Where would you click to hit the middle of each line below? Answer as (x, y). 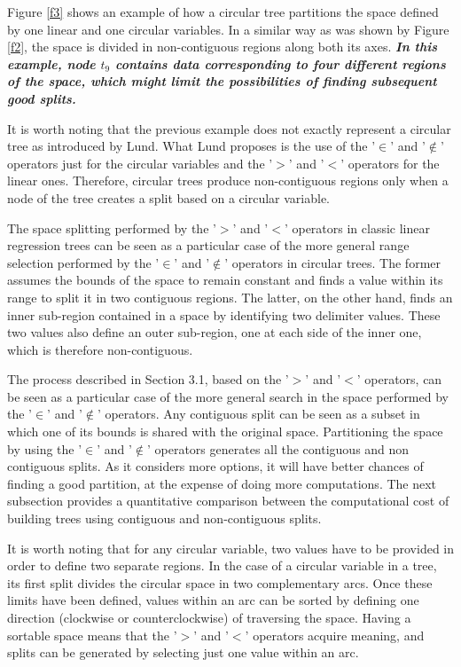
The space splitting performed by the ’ (112, 228)
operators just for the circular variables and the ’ (140, 163)
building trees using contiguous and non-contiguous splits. (164, 518)
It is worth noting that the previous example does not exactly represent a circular (229, 128)
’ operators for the (390, 163)
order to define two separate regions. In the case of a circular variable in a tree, (222, 565)
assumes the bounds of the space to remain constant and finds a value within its (225, 280)
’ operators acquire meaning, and (335, 635)
